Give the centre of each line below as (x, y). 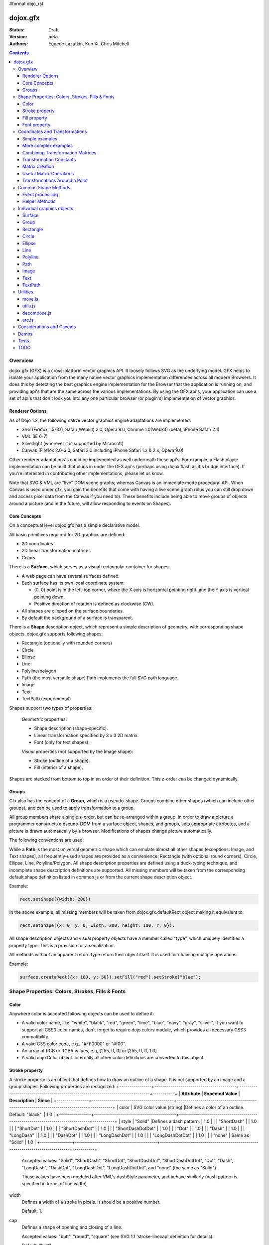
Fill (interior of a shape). (59, 767)
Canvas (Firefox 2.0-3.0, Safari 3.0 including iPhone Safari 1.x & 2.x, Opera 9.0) (103, 450)
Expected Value (221, 1094)
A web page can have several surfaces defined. (70, 576)
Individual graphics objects (46, 208)
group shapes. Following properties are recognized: (62, 1087)
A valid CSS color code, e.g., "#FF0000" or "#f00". (74, 1044)
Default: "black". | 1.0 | (32, 1114)
